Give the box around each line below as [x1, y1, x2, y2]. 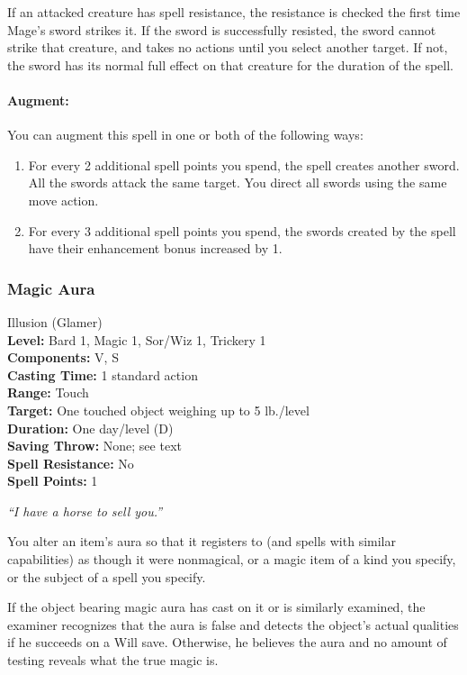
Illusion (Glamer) [7, 312, 103, 331]
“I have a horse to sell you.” [7, 501, 163, 520]
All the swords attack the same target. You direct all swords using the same [28, 173, 447, 192]
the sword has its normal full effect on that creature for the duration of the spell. [7, 55, 454, 74]
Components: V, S [7, 348, 119, 367]
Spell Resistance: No [7, 453, 134, 472]
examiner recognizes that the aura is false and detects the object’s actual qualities [7, 615, 459, 634]
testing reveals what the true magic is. [7, 651, 219, 670]
